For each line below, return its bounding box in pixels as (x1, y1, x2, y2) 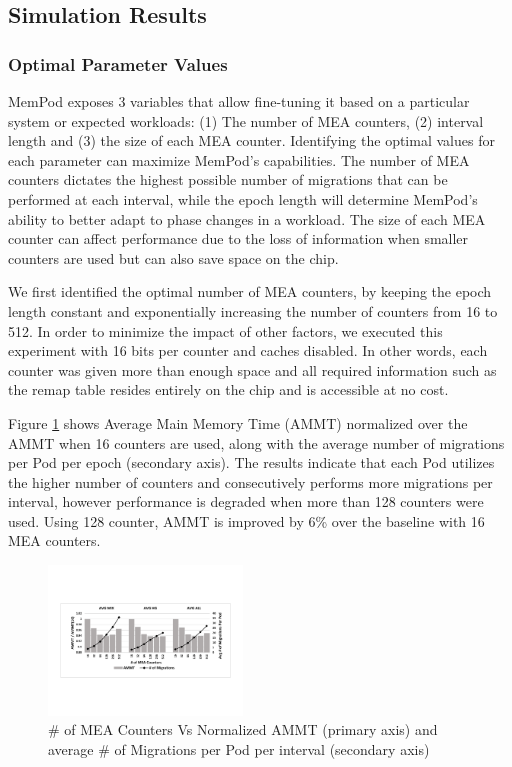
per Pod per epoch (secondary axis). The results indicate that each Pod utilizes (8, 452, 495, 473)
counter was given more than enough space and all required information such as (8, 359, 497, 380)
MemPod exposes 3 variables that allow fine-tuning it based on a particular (8, 91, 470, 111)
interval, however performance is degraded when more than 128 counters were (8, 491, 484, 512)
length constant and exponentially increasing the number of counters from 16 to (8, 300, 498, 321)
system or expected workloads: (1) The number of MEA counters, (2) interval (8, 110, 484, 131)
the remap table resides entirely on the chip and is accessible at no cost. (8, 379, 449, 400)
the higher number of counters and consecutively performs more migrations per (8, 471, 493, 492)
